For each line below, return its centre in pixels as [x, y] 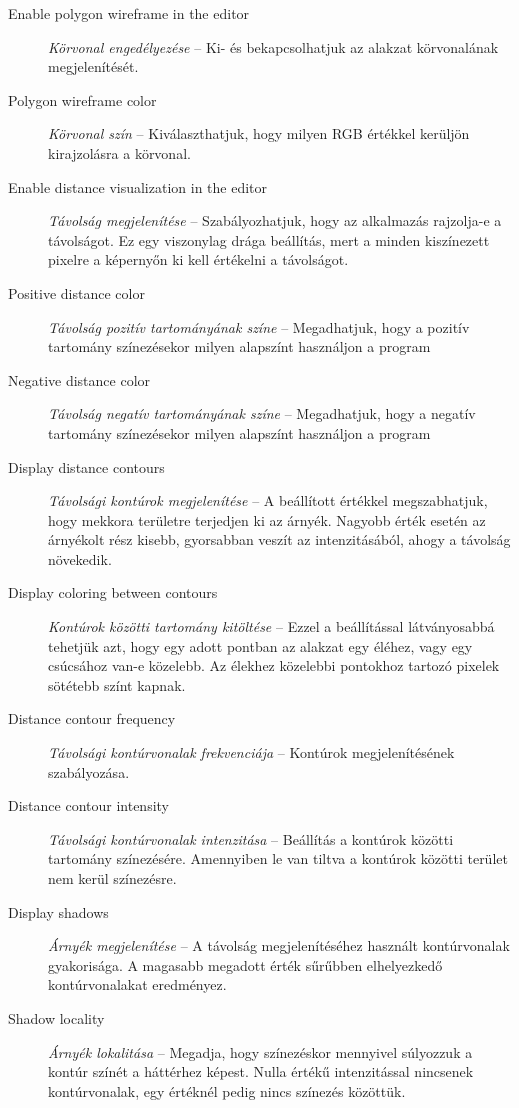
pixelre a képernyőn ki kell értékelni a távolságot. [198, 259]
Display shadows [58, 911]
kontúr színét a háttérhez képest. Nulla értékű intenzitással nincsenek [261, 1071]
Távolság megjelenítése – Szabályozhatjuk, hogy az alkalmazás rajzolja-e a [275, 220]
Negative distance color [79, 379]
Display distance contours [86, 466]
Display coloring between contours [113, 592]
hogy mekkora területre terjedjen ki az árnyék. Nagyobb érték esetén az [267, 519]
